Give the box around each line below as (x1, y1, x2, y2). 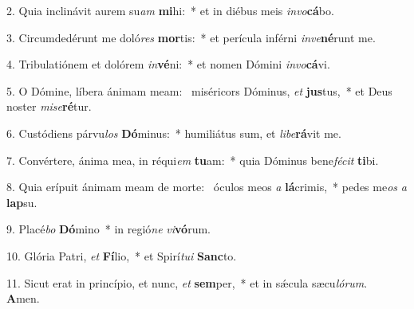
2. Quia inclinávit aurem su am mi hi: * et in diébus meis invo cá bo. (6, 2, 334, 18)
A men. (6, 290, 40, 307)
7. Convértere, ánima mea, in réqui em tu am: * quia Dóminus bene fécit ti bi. (6, 151, 379, 168)
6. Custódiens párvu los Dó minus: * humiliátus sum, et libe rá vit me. (6, 124, 341, 141)
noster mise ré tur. (6, 98, 92, 115)
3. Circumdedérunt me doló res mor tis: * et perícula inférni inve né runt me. (6, 29, 376, 45)
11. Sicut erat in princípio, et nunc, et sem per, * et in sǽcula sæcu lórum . (6, 274, 368, 291)
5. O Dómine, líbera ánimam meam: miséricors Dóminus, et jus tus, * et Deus (6, 82, 392, 99)
